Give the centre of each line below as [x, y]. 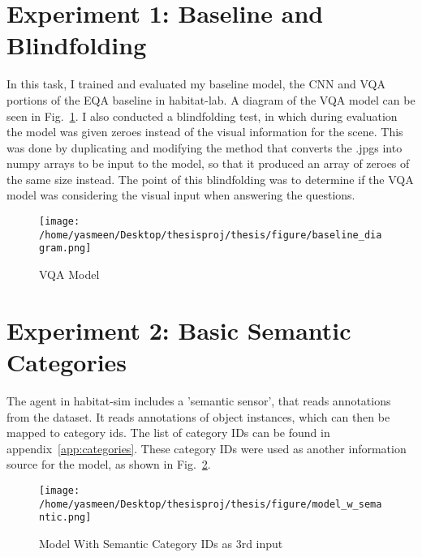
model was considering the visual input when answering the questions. [181, 195]
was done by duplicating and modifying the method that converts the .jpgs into [205, 147]
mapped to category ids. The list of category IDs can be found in [168, 433]
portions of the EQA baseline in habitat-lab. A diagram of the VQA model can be [211, 99]
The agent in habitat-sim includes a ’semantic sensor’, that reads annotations [199, 400]
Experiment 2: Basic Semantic [179, 330]
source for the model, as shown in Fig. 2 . [109, 464]
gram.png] [65, 249]
